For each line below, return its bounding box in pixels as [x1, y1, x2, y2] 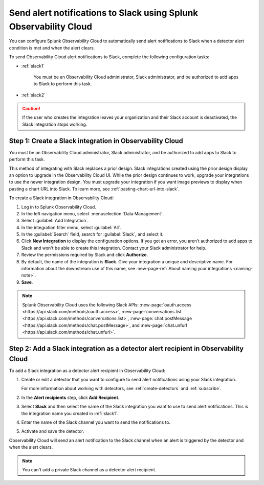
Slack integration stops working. [22, 121, 88, 127]
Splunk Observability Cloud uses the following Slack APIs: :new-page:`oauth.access [22, 301, 192, 308]
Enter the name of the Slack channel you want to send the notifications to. [21, 419, 171, 425]
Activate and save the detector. [21, 428, 84, 434]
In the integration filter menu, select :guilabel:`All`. [21, 224, 122, 230]
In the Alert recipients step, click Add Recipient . [21, 394, 120, 400]
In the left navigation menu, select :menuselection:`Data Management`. [21, 210, 164, 216]
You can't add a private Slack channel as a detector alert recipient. [22, 466, 156, 472]
